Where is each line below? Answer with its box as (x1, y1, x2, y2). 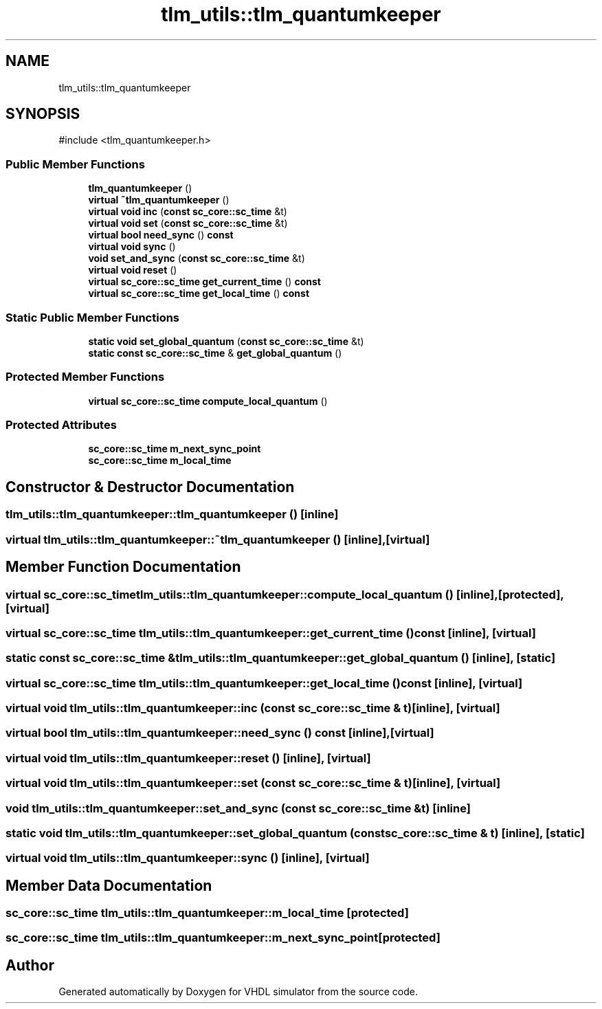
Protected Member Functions (5, 370, 165, 384)
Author (5, 956, 54, 974)
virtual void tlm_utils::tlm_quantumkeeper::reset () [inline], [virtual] (5, 751, 371, 765)
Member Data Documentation (5, 876, 212, 894)
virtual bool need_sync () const (88, 229, 234, 241)
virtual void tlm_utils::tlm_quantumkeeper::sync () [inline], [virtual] (5, 851, 370, 865)
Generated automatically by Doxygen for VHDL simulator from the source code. (58, 986, 419, 998)
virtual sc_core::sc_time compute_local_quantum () (88, 395, 328, 407)
